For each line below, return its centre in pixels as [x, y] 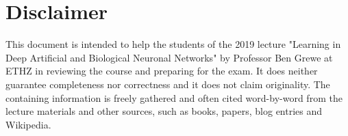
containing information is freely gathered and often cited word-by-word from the [174, 97]
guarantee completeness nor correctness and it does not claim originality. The [168, 84]
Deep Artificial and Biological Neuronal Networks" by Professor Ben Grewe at [169, 57]
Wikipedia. [28, 124]
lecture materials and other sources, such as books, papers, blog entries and [164, 111]
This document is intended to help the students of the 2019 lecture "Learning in [173, 44]
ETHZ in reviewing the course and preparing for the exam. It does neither [162, 71]
